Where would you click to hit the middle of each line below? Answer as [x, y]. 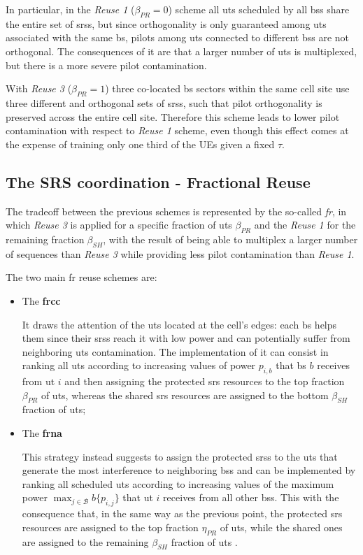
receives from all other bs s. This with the [251, 497]
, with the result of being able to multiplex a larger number [230, 239]
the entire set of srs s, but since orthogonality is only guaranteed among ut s [166, 23]
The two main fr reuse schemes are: [81, 277]
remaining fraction [45, 239]
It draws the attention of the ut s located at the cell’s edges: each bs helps [179, 324]
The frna [42, 433]
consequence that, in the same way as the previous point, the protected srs [182, 513]
